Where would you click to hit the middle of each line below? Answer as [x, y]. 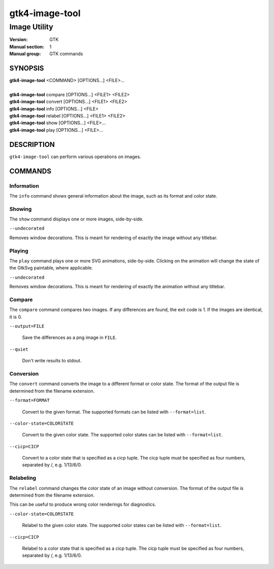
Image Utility [31, 27]
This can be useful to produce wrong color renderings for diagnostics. [83, 505]
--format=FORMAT [30, 401]
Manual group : [25, 54]
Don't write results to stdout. [52, 361]
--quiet [19, 349]
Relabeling [23, 478]
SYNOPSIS [27, 68]
